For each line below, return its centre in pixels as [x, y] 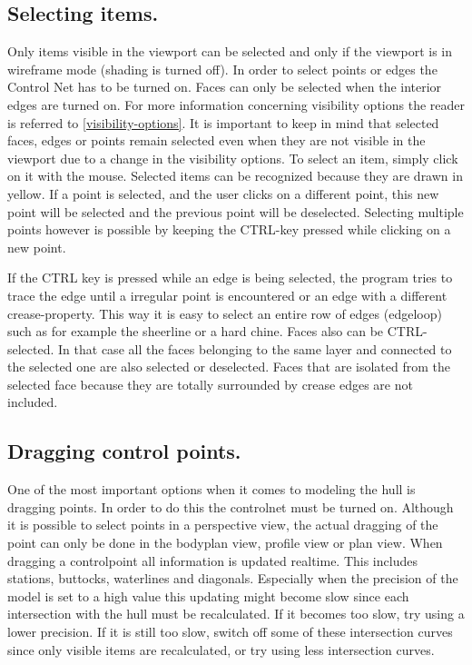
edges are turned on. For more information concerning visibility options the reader [236, 104]
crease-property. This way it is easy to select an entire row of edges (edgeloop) [225, 313]
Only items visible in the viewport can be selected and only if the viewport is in [230, 51]
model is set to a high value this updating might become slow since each [208, 596]
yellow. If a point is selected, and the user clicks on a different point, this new [223, 193]
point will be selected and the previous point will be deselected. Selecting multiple [236, 211]
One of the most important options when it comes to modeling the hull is [211, 489]
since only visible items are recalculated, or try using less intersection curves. [221, 649]
